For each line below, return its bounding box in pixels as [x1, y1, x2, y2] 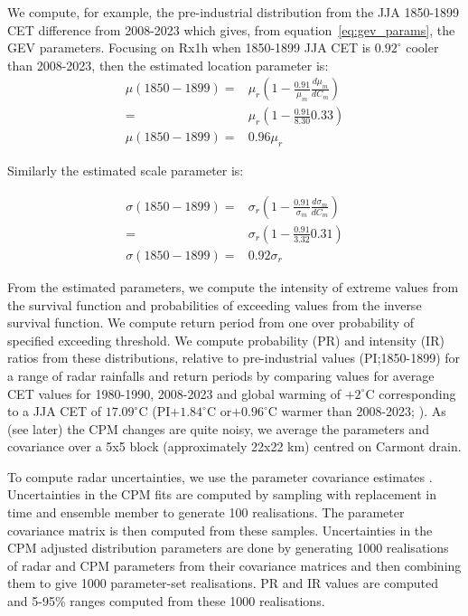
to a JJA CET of [7, 402, 102, 421]
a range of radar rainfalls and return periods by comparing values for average [7, 365, 435, 384]
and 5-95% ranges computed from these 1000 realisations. [7, 592, 325, 611]
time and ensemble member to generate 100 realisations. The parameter [7, 503, 405, 522]
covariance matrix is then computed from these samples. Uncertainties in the [7, 520, 433, 539]
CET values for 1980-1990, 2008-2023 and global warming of [7, 384, 342, 403]
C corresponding [365, 384, 456, 403]
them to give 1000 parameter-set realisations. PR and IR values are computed [7, 573, 438, 592]
